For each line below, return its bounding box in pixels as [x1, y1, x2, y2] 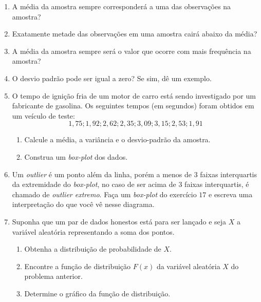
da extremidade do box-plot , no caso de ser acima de [12, 179, 176, 190]
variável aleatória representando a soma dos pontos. [12, 226, 175, 237]
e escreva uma [209, 188, 253, 199]
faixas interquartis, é [184, 179, 249, 190]
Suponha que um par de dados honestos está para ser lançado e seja [12, 216, 227, 226]
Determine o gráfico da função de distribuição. [24, 288, 171, 298]
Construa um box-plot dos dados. [24, 151, 128, 162]
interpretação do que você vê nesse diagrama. [12, 199, 155, 210]
